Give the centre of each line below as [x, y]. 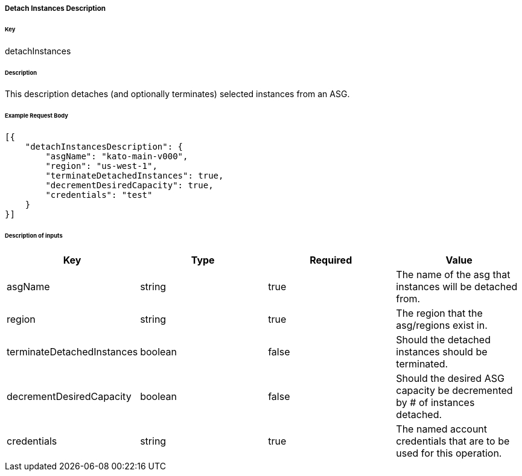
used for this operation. [449, 453]
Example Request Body [37, 116]
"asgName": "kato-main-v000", [117, 157]
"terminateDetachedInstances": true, [135, 176]
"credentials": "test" [99, 195]
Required [331, 260]
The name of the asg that [453, 274]
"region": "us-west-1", [101, 166]
